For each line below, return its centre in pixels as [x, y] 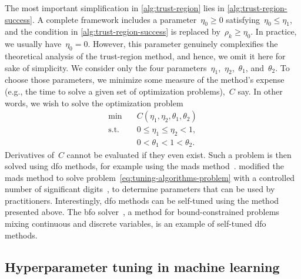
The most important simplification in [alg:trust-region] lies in [115, 8]
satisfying [243, 19]
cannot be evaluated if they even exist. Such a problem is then [179, 154]
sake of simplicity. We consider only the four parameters [106, 67]
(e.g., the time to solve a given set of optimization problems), [115, 91]
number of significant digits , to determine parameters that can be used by [140, 189]
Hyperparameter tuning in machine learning [142, 266]
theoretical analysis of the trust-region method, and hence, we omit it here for [145, 56]
